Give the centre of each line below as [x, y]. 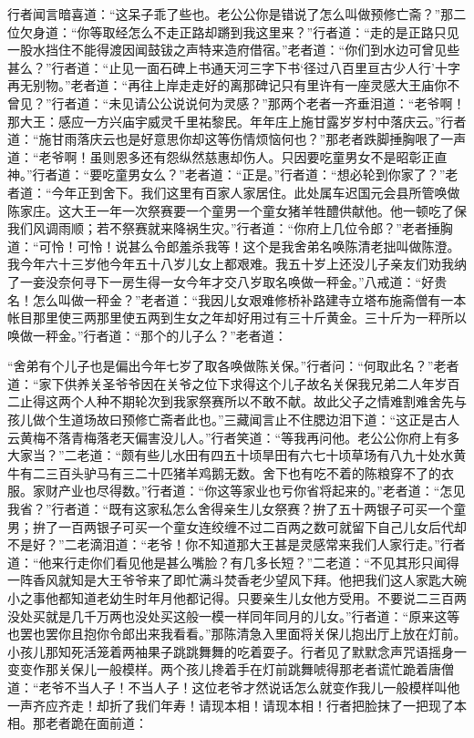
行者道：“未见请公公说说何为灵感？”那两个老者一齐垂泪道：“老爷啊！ [258, 102]
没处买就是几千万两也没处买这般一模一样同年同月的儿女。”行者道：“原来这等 [234, 615]
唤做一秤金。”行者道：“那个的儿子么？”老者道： [147, 335]
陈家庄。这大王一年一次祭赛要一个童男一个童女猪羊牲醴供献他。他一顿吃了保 [237, 210]
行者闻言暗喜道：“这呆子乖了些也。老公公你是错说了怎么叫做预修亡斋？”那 [231, 14]
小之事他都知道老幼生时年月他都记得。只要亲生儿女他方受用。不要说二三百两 [237, 598]
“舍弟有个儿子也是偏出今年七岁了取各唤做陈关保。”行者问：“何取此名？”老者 [233, 366]
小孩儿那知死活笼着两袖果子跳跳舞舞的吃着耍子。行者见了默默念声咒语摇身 [231, 651]
